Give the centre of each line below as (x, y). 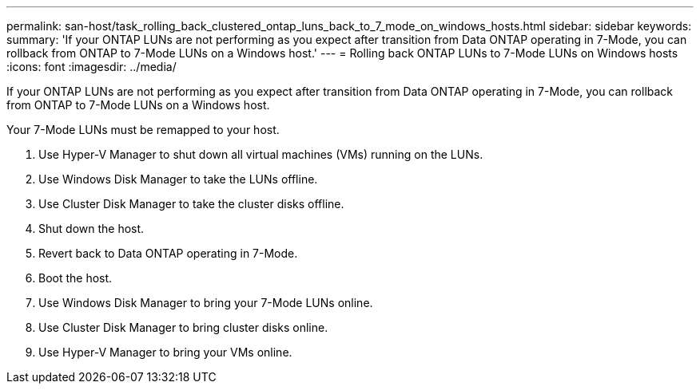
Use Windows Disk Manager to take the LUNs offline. (178, 179)
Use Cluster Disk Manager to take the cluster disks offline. (191, 204)
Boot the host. (76, 278)
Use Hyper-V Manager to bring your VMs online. (165, 352)
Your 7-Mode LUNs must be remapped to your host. (143, 130)
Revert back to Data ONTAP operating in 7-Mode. (168, 253)
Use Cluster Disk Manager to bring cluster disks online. (183, 327)
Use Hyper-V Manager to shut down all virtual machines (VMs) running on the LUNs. (261, 154)
